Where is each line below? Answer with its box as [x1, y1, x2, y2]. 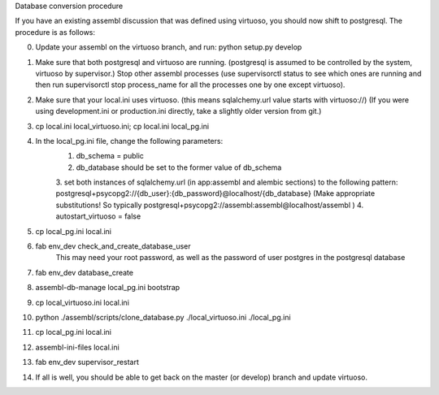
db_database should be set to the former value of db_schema [76, 163, 282, 172]
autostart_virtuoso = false [55, 211, 141, 221]
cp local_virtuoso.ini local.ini [35, 297, 130, 307]
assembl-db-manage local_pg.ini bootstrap [35, 283, 180, 293]
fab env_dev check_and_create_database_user [35, 241, 191, 251]
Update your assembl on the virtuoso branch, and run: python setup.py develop [35, 42, 302, 52]
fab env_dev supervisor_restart [35, 358, 140, 367]
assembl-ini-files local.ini [35, 342, 120, 352]
